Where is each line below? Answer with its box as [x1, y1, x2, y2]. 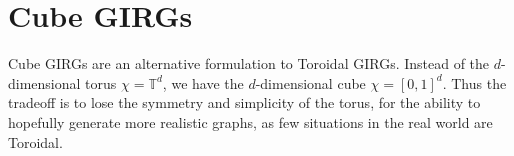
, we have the [162, 72, 244, 93]
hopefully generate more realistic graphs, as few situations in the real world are [8, 111, 493, 132]
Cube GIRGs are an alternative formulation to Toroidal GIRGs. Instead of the [8, 53, 490, 74]
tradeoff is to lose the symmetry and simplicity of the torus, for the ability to [8, 92, 481, 113]
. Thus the [442, 72, 507, 93]
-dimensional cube [255, 72, 366, 93]
